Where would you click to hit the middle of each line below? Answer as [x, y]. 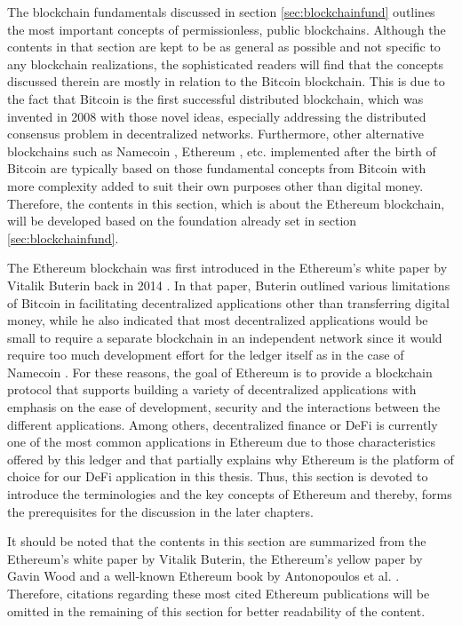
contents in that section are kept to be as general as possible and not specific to [224, 47]
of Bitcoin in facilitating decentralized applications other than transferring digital [229, 302]
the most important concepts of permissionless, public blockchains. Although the [227, 29]
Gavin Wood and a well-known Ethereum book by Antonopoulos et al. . [203, 576]
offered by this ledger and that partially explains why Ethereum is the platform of [231, 459]
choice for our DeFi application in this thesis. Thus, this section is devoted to [218, 476]
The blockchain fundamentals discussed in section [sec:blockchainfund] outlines [221, 12]
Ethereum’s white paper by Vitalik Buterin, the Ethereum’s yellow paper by [215, 558]
